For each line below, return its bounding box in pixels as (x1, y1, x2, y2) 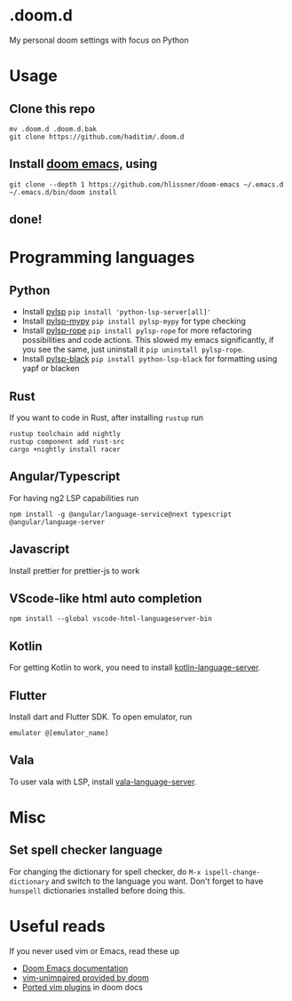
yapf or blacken (21, 363, 80, 374)
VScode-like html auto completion (9, 591, 202, 606)
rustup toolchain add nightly (9, 429, 122, 438)
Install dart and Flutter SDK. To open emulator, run (9, 711, 193, 722)
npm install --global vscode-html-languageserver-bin (9, 615, 213, 624)
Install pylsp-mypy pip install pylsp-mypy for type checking (21, 316, 247, 327)
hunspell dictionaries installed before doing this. (9, 885, 185, 895)
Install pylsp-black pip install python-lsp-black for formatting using (21, 354, 278, 364)
